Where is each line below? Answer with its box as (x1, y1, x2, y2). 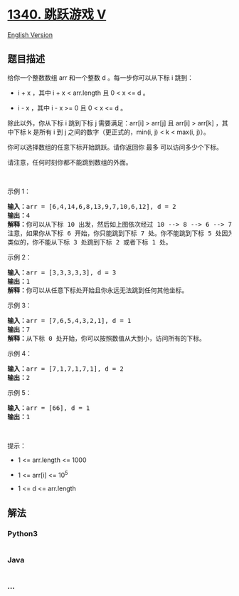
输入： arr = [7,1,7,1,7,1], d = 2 (7, 364, 124, 373)
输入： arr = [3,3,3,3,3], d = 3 (7, 268, 117, 277)
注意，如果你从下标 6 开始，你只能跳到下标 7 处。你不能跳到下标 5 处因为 (7, 229, 235, 237)
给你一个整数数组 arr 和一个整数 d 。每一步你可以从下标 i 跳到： (7, 73, 194, 82)
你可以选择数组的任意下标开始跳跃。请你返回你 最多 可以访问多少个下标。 (7, 143, 223, 151)
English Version (7, 30, 53, 39)
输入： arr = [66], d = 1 (7, 404, 90, 412)
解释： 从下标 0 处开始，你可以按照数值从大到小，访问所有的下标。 (7, 334, 206, 342)
